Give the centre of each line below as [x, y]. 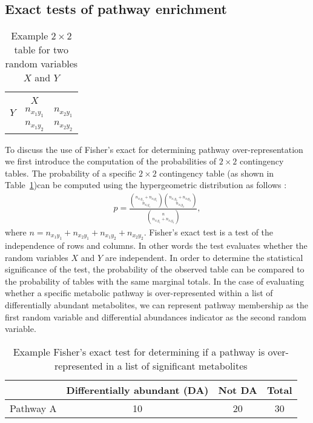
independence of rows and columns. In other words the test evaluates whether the [156, 245]
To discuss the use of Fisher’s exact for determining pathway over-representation [154, 149]
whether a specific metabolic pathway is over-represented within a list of [139, 293]
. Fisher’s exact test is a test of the [209, 232]
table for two [41, 50]
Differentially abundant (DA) [137, 390]
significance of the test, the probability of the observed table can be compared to [155, 269]
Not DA [238, 390]
